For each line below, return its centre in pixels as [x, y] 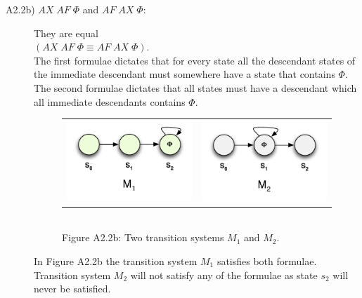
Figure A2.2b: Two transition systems [143, 237]
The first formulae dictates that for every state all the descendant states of [195, 60]
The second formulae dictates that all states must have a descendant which [195, 87]
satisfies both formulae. [267, 260]
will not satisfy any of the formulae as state [224, 275]
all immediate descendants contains [110, 101]
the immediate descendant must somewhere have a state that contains [185, 74]
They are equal [66, 33]
